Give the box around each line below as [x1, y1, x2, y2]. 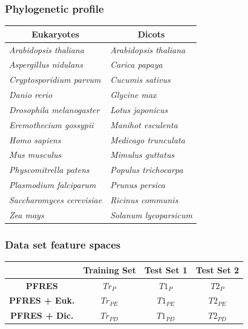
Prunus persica [110, 178, 165, 191]
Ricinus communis [110, 194, 178, 206]
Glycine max [110, 88, 157, 101]
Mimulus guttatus [110, 148, 175, 161]
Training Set [83, 263, 136, 276]
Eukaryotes [31, 27, 79, 40]
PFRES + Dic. [10, 309, 74, 322]
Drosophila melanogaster [9, 103, 100, 116]
